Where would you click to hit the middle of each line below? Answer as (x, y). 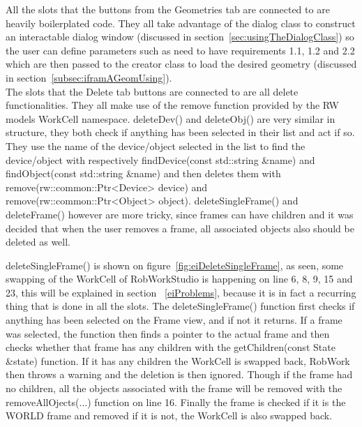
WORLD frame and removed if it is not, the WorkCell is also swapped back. (169, 415)
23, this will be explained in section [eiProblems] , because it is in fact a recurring (181, 292)
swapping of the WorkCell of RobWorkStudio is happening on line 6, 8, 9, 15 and (179, 279)
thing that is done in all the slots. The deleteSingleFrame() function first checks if (180, 306)
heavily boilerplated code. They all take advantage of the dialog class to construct (181, 23)
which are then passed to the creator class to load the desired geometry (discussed (181, 64)
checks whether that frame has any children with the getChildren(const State (171, 347)
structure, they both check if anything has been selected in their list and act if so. (180, 132)
